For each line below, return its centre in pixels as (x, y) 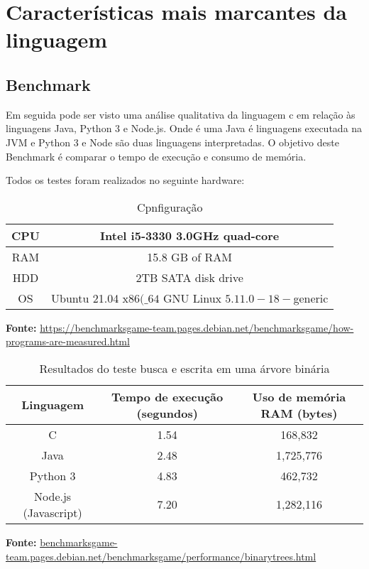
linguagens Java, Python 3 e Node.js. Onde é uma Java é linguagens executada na (184, 128)
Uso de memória (299, 396)
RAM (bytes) (299, 413)
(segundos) (167, 413)
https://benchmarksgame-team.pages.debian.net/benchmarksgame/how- (197, 327)
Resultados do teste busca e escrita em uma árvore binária (184, 368)
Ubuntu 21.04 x (90, 298)
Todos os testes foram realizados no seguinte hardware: (125, 180)
